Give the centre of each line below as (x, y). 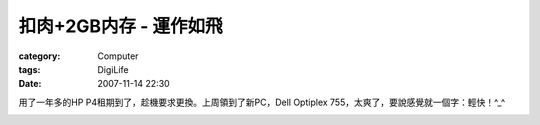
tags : (29, 69)
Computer (118, 56)
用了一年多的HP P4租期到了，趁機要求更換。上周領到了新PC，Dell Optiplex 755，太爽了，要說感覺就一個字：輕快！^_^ (262, 102)
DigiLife (113, 69)
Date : (30, 84)
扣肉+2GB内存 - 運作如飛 (120, 26)
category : (39, 56)
